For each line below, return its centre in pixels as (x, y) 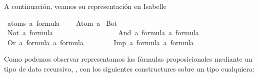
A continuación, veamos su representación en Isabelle (85, 6)
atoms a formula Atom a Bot (62, 23)
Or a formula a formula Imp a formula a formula (100, 42)
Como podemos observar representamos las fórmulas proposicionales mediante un (128, 59)
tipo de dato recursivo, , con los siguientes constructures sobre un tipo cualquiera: (129, 68)
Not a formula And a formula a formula (103, 33)
